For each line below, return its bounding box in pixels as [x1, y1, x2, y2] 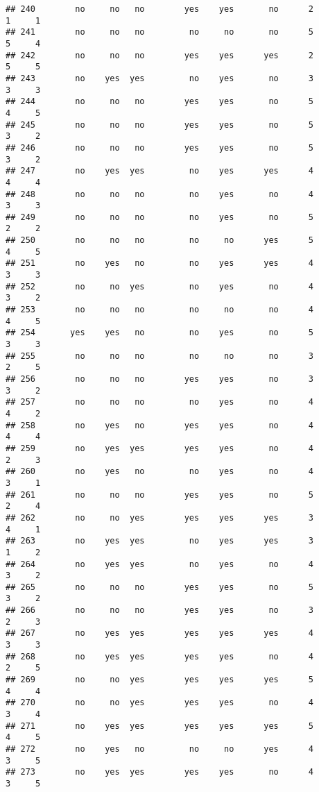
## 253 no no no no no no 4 [6, 305, 313, 315]
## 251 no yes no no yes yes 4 [6, 258, 313, 269]
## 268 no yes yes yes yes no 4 [6, 651, 313, 662]
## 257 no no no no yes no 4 [6, 397, 313, 407]
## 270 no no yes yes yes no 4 [6, 698, 313, 708]
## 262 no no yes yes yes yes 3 [6, 512, 313, 523]
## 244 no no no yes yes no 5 [6, 96, 313, 107]
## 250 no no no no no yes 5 [6, 235, 313, 246]
